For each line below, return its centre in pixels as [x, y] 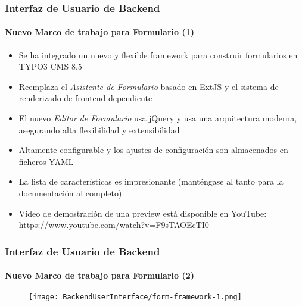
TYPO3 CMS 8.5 [50, 66]
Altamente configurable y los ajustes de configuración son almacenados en [153, 150]
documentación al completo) [70, 193]
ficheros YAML [46, 161]
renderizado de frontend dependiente [85, 98]
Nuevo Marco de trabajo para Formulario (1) [100, 32]
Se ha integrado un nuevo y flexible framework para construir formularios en [158, 54]
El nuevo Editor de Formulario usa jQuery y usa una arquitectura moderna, [158, 118]
